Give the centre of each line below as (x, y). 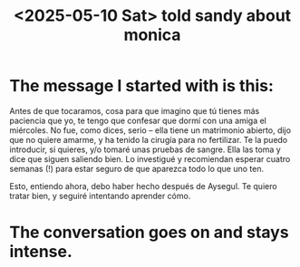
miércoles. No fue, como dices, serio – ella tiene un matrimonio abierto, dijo (150, 130)
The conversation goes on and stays (149, 233)
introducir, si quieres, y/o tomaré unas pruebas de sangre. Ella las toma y (145, 149)
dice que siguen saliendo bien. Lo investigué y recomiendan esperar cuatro (150, 158)
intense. (41, 252)
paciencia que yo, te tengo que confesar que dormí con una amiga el (138, 120)
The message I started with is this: (142, 86)
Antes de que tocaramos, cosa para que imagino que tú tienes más (135, 110)
